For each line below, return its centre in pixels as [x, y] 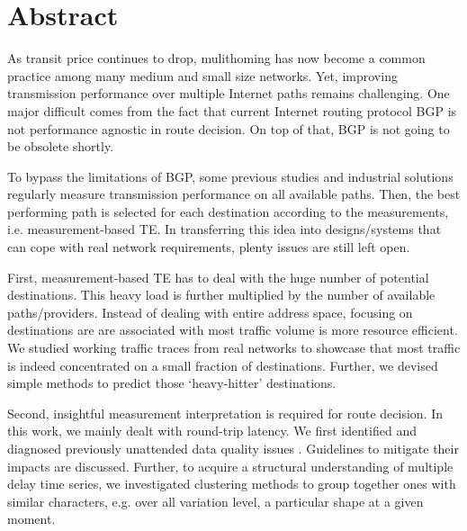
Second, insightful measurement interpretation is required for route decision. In [225, 413]
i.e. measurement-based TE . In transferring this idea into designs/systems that [225, 229]
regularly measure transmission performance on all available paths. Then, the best [234, 194]
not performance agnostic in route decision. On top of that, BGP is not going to [229, 128]
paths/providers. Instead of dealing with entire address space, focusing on [210, 312]
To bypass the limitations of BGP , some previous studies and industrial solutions [230, 176]
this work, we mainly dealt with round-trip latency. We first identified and [212, 431]
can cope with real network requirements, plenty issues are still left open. [209, 247]
